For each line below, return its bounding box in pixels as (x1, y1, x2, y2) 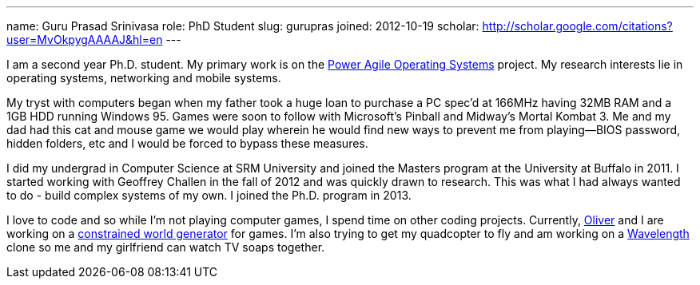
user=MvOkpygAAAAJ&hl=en (6, 33, 163, 46)
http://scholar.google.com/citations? (482, 19, 673, 33)
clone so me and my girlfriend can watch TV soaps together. (6, 240, 325, 254)
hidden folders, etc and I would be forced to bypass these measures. (6, 137, 368, 150)
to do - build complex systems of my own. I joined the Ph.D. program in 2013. (6, 188, 412, 202)
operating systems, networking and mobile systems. (6, 71, 281, 85)
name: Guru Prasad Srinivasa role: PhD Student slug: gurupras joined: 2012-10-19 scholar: (6, 19, 479, 33)
